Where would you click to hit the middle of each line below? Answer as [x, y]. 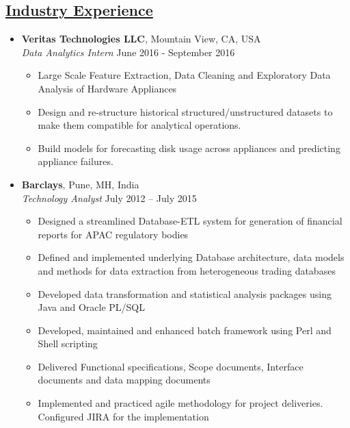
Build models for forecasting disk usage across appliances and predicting [189, 148]
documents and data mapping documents [124, 380]
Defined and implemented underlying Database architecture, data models [191, 257]
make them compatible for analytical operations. [139, 125]
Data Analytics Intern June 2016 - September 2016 [128, 52]
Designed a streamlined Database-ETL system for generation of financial [190, 221]
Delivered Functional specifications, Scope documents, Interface [171, 366]
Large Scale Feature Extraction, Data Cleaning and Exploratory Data [184, 75]
